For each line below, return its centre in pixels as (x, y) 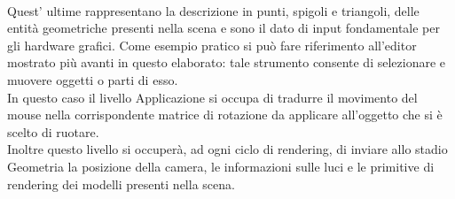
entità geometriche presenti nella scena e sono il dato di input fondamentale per (224, 28)
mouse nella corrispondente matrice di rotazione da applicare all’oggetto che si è (225, 115)
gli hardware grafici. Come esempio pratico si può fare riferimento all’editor (212, 45)
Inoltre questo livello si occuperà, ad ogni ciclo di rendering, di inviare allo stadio (227, 149)
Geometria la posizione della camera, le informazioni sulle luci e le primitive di (221, 166)
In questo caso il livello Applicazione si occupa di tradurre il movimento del (212, 97)
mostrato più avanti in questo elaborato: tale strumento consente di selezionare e (227, 62)
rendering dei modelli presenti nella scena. (121, 184)
